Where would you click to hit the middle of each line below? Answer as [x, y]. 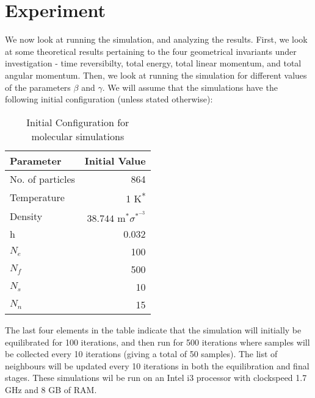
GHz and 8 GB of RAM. [51, 389]
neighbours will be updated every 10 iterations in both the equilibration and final [157, 365]
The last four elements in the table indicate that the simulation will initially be [153, 330]
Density [26, 216]
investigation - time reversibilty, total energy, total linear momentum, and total [153, 63]
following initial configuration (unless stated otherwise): [109, 99]
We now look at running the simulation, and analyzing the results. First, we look [156, 39]
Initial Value [115, 160]
